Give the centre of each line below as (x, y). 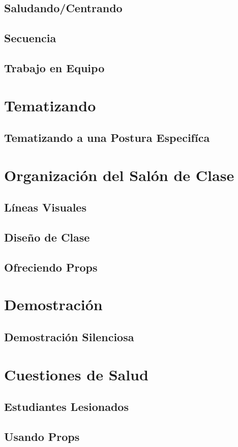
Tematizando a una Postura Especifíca (107, 138)
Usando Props (42, 436)
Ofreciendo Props (51, 267)
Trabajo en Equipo (54, 67)
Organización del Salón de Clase (119, 175)
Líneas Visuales (45, 207)
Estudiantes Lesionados (66, 407)
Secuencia (30, 38)
